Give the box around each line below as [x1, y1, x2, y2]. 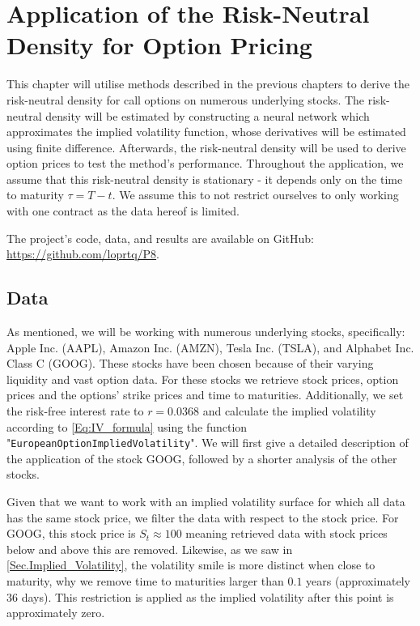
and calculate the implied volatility [202, 402, 376, 419]
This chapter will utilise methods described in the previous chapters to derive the [6, 75, 410, 92]
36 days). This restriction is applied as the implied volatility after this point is [6, 588, 394, 605]
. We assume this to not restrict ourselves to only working [112, 186, 399, 203]
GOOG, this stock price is [6, 525, 136, 542]
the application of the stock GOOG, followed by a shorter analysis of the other [6, 449, 397, 466]
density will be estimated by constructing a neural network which [45, 107, 370, 124]
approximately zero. [6, 604, 105, 621]
